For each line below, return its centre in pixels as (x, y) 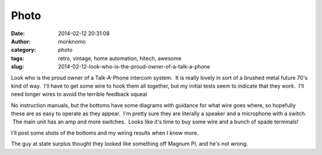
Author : (21, 41)
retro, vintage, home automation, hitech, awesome (120, 58)
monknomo (72, 41)
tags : (18, 58)
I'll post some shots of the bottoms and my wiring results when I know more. (105, 133)
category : (24, 50)
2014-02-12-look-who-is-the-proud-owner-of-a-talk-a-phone (134, 67)
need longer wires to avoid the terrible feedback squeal (79, 94)
